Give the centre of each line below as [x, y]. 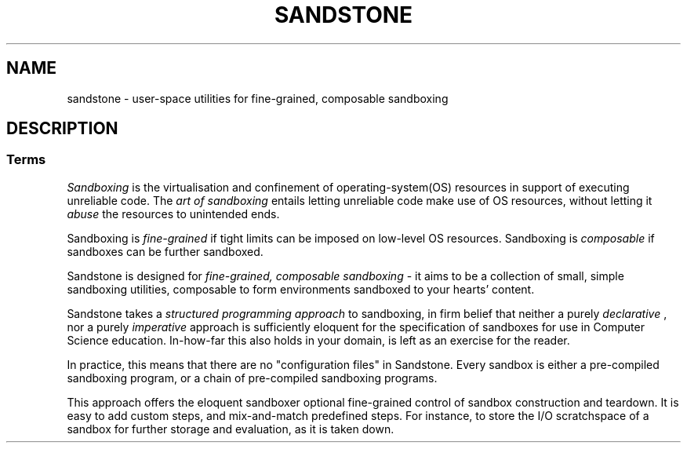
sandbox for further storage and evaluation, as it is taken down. [231, 429]
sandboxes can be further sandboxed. [165, 251]
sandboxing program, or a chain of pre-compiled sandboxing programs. [252, 378]
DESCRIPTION [62, 129]
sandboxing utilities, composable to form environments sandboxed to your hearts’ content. [301, 289]
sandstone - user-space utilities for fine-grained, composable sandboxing [258, 98]
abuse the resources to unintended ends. [173, 214]
